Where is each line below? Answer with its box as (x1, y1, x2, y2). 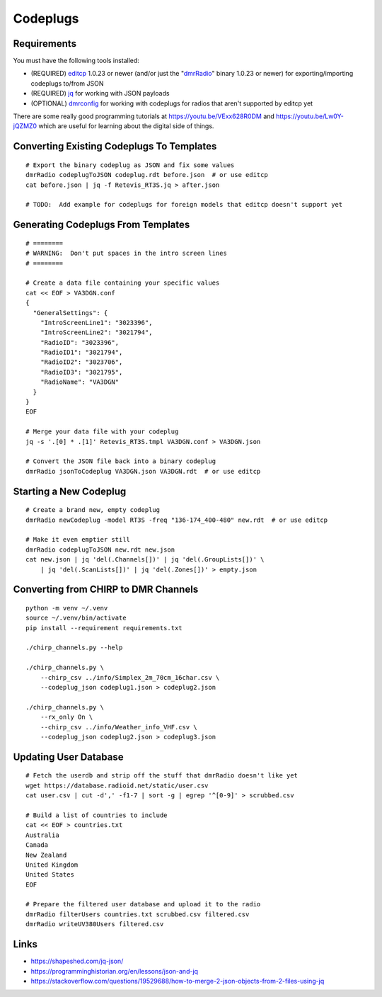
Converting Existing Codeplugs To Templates (13, 140, 217, 152)
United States (25, 871, 74, 879)
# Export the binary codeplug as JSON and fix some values (25, 161, 235, 169)
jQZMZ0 (13, 122, 37, 130)
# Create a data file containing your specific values (25, 279, 220, 287)
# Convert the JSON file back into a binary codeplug (25, 457, 216, 465)
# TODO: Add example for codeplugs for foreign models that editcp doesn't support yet (25, 200, 343, 209)
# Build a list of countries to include (25, 811, 168, 819)
